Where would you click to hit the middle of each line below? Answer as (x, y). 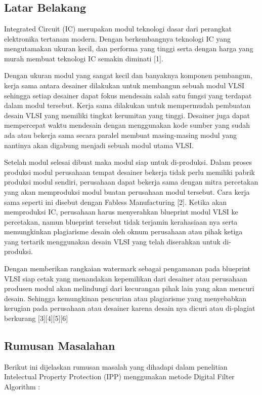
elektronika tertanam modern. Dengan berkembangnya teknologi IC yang (117, 38)
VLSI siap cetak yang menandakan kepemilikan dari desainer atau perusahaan (126, 278)
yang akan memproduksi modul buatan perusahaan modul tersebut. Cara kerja (127, 191)
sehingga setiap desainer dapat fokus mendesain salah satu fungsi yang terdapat (128, 95)
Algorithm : (22, 387)
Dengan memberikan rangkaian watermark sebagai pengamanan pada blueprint (127, 268)
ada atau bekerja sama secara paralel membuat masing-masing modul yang (121, 135)
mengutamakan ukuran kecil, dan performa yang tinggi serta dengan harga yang (129, 48)
